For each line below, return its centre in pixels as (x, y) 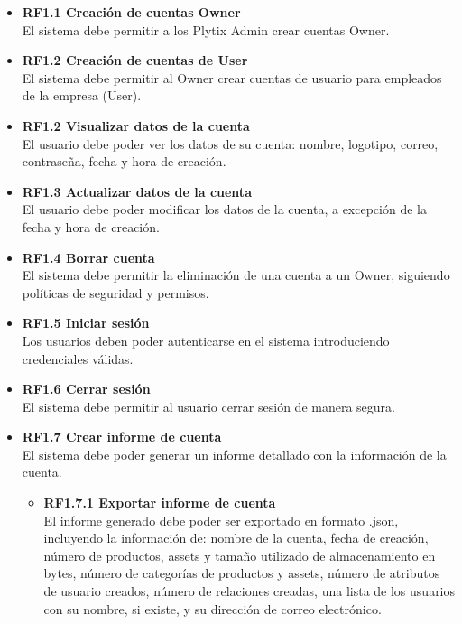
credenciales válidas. (78, 358)
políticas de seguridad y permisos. (115, 292)
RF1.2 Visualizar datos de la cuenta (136, 125)
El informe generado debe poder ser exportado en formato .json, (221, 520)
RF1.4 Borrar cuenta (88, 257)
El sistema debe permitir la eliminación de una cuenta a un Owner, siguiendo (236, 275)
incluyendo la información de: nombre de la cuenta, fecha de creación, (236, 538)
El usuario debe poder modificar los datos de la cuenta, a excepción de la (224, 209)
